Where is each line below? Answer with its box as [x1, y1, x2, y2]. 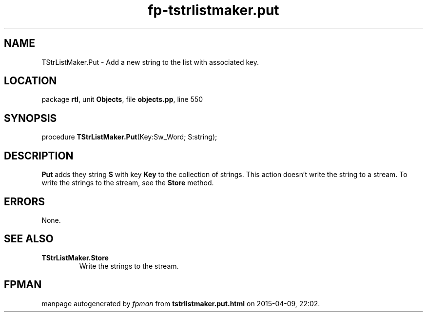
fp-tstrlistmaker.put [148, 2, 279, 19]
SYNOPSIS [4, 112, 57, 124]
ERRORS [4, 195, 45, 208]
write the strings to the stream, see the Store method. [41, 178, 214, 187]
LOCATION [4, 75, 57, 87]
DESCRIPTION [4, 149, 74, 162]
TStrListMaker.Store [41, 253, 109, 262]
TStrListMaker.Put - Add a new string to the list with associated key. [41, 58, 259, 66]
